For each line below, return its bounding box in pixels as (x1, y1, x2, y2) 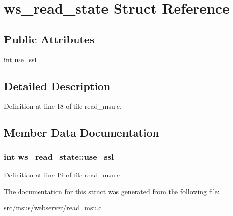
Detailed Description (4, 78, 111, 93)
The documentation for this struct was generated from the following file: (4, 186, 220, 196)
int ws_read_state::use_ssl (4, 150, 114, 162)
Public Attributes (4, 31, 95, 46)
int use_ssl (4, 54, 37, 64)
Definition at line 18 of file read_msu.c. (4, 101, 122, 111)
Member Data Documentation (4, 125, 159, 140)
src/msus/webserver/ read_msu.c (4, 202, 102, 213)
